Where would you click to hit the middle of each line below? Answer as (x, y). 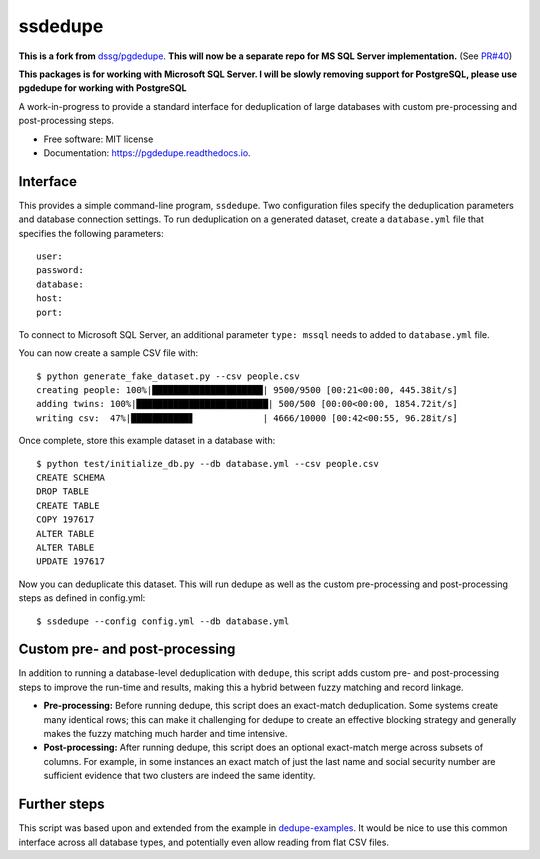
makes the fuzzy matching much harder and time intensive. (165, 734)
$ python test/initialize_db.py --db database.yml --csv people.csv (207, 463)
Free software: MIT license (98, 139)
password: (60, 270)
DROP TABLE (63, 491)
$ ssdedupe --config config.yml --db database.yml (163, 621)
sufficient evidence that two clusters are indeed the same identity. (179, 776)
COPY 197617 (65, 519)
